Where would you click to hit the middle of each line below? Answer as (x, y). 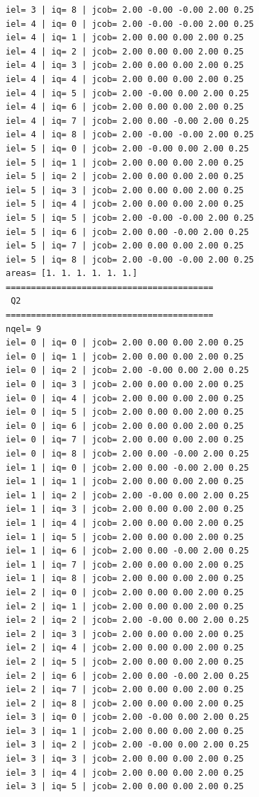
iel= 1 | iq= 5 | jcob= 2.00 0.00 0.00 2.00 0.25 (125, 537)
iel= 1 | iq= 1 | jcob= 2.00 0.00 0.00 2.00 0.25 (125, 482)
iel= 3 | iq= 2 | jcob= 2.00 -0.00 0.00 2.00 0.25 (127, 745)
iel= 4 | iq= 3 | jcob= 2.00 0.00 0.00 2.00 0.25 (125, 65)
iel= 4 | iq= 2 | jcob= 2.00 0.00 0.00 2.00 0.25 (125, 51)
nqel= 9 (24, 329)
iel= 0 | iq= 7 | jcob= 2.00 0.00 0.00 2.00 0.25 (125, 440)
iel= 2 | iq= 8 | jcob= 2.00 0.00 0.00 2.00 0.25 (125, 703)
